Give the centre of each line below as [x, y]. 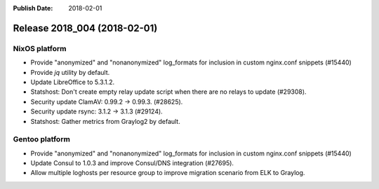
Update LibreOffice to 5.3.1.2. [73, 82]
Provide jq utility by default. [70, 72]
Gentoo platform [41, 139]
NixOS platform [40, 48]
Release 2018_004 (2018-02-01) [85, 28]
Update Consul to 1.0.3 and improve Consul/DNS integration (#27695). [132, 163]
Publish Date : [33, 8]
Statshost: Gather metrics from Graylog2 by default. [105, 121]
